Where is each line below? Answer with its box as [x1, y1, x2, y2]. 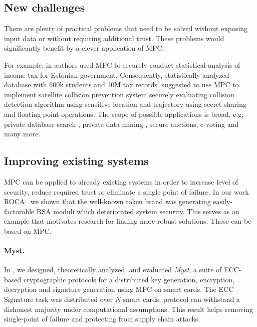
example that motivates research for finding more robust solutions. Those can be [4, 216, 251, 226]
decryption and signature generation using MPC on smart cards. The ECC [4, 284, 234, 294]
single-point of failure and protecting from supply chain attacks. [4, 313, 200, 324]
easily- [213, 196, 232, 207]
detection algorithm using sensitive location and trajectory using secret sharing [4, 99, 246, 109]
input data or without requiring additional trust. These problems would [4, 33, 224, 43]
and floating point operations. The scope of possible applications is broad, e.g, [4, 108, 244, 119]
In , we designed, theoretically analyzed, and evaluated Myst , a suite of [4, 264, 222, 275]
